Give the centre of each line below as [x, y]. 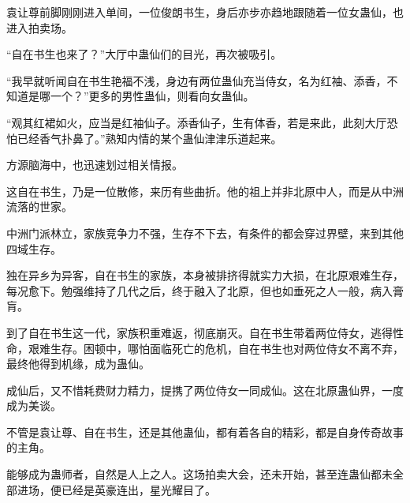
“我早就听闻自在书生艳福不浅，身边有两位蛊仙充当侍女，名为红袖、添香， [197, 80]
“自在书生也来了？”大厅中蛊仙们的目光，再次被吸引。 [144, 54]
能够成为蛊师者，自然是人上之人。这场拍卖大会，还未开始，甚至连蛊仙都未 [199, 474]
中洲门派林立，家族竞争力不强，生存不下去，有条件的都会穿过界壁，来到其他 [205, 233]
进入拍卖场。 [39, 27]
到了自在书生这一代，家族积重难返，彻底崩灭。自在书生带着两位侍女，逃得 [199, 332]
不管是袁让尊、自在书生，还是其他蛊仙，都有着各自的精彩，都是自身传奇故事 [205, 432]
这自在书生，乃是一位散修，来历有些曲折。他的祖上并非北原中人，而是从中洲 [205, 191]
